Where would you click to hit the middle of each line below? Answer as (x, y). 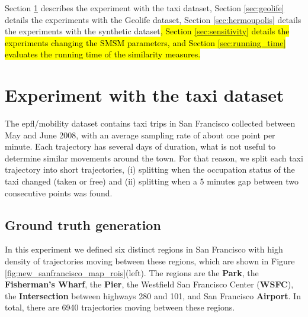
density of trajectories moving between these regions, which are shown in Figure (150, 261)
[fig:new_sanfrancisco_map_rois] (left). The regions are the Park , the (132, 272)
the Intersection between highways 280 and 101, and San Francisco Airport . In (153, 295)
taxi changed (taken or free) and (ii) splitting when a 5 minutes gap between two (152, 181)
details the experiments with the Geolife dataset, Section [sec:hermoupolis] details (153, 19)
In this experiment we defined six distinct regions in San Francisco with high (144, 249)
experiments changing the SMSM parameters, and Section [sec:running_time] (145, 42)
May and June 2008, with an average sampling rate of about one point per (140, 135)
